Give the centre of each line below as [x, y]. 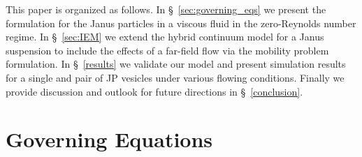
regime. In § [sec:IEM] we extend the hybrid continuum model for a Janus [165, 37]
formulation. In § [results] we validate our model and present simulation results [176, 64]
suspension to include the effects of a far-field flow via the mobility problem [167, 50]
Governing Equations [109, 139]
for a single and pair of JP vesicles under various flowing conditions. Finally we [175, 77]
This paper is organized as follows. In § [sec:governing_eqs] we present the [166, 9]
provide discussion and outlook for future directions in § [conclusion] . [154, 91]
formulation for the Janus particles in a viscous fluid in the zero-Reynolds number [181, 23]
